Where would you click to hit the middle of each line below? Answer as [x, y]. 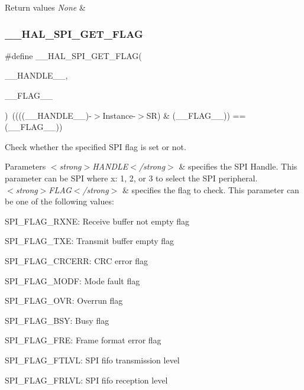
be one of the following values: [59, 201]
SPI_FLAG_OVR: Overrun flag [64, 300]
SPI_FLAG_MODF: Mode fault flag [72, 280]
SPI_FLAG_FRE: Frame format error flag [83, 340]
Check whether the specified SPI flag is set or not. [96, 146]
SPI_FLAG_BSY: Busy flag [57, 320]
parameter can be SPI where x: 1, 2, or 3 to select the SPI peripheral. [131, 178]
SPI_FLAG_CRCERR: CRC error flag [77, 260]
